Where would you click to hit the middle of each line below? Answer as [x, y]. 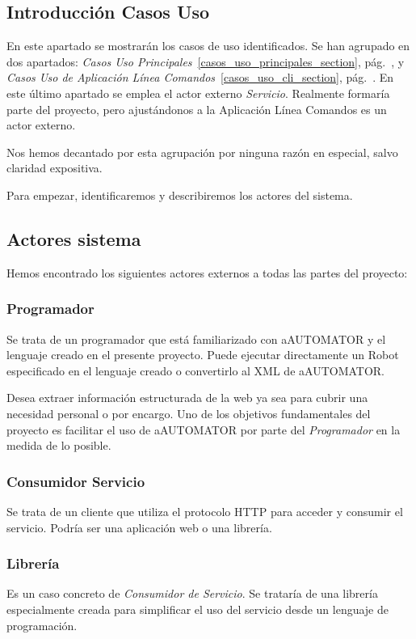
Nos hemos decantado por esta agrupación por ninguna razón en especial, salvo [202, 152]
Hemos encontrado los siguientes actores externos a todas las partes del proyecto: [207, 272]
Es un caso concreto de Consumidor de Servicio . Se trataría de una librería [192, 593]
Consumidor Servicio [76, 481]
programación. [42, 625]
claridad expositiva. [55, 168]
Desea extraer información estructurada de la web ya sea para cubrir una [187, 398]
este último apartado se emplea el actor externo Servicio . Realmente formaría [198, 93]
